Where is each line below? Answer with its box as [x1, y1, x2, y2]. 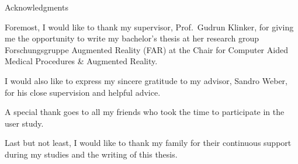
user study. [5, 117, 44, 129]
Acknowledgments [5, 1, 68, 13]
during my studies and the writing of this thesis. [5, 148, 178, 160]
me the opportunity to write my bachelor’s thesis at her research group [5, 32, 259, 44]
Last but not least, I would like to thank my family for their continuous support [5, 137, 292, 149]
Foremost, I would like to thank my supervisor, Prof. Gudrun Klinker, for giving [5, 20, 294, 33]
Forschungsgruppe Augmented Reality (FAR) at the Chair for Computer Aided [5, 43, 288, 55]
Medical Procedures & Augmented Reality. [5, 55, 158, 67]
